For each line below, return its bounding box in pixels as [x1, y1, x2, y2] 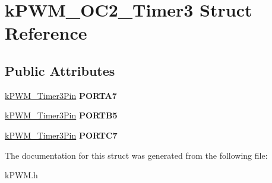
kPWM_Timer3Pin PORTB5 [5, 109, 118, 121]
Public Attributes [5, 61, 115, 79]
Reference [5, 21, 87, 45]
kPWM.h [5, 169, 38, 181]
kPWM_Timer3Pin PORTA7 [5, 89, 117, 101]
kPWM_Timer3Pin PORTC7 [5, 129, 118, 141]
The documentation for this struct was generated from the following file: [5, 149, 268, 161]
